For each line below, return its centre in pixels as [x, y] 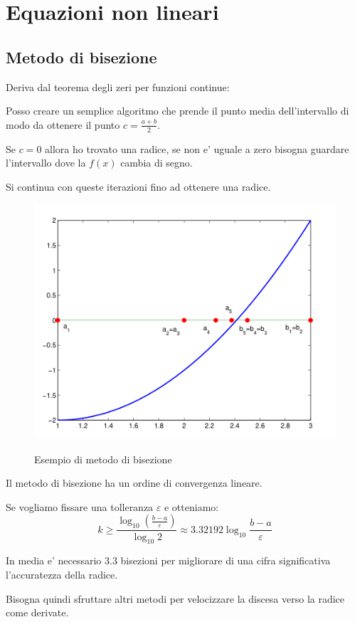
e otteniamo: [191, 506]
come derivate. [37, 612]
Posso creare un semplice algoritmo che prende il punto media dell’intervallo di [177, 111]
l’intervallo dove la [46, 163]
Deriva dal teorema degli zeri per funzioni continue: [118, 86]
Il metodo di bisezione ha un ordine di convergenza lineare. [134, 483]
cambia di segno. [157, 163]
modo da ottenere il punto [63, 124]
